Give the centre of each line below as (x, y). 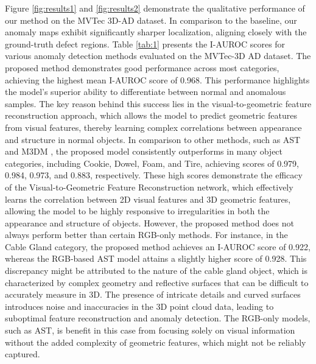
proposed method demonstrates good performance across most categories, (142, 67)
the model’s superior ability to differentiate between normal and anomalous (146, 92)
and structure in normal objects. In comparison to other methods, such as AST (153, 139)
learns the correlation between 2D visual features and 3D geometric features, (148, 199)
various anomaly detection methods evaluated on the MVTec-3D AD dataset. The (158, 56)
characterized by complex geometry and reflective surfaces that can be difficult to (157, 282)
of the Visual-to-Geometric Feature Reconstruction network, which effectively (149, 187)
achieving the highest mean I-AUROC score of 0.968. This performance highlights (157, 79)
